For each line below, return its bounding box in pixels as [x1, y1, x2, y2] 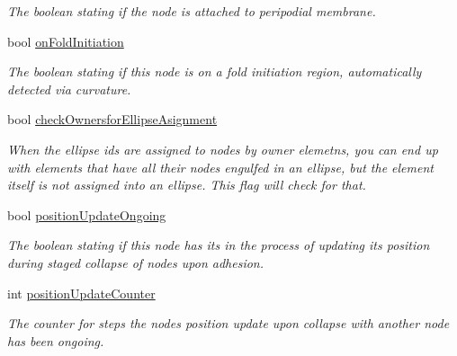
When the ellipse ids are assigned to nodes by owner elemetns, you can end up [7, 139, 438, 158]
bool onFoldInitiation [7, 31, 124, 50]
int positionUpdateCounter [7, 283, 156, 302]
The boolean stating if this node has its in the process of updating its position [7, 236, 430, 254]
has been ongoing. [7, 331, 104, 350]
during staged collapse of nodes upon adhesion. [7, 253, 264, 271]
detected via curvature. [7, 79, 131, 98]
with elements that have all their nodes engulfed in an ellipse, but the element [7, 157, 434, 176]
